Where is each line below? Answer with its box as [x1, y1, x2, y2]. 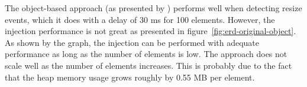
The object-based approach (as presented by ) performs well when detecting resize [5, 2, 302, 14]
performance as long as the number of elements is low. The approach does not [5, 48, 287, 60]
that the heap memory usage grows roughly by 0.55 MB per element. [5, 71, 255, 83]
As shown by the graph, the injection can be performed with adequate [5, 36, 260, 48]
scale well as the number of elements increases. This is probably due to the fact [5, 59, 292, 71]
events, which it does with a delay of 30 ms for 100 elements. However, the [5, 13, 275, 25]
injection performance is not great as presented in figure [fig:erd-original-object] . [5, 25, 296, 37]
